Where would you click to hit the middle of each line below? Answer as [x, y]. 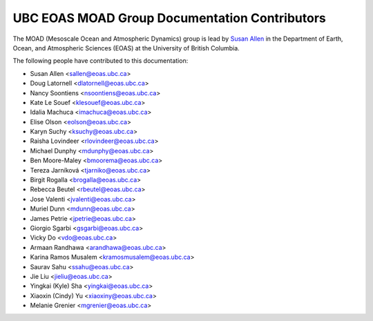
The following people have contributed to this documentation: [101, 61]
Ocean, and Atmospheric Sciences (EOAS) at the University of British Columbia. [126, 48]
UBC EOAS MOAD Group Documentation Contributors [169, 18]
